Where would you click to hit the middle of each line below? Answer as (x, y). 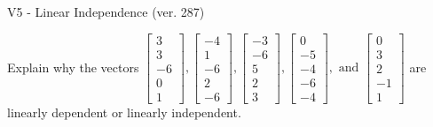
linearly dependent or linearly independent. (124, 112)
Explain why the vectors (73, 67)
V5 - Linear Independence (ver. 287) (106, 11)
